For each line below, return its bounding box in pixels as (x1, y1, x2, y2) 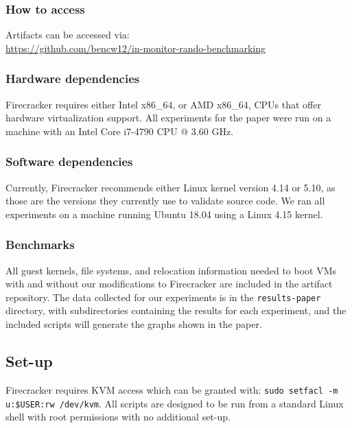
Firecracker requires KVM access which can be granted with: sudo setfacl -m (5, 382, 338, 396)
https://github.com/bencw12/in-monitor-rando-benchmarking (5, 40, 266, 55)
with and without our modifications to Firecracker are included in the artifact (5, 276, 333, 291)
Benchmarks (5, 236, 75, 253)
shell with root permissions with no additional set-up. (5, 409, 231, 424)
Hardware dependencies (5, 70, 140, 87)
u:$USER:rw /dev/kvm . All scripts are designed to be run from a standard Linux (5, 396, 344, 410)
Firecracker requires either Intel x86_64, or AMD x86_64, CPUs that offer (5, 97, 321, 111)
